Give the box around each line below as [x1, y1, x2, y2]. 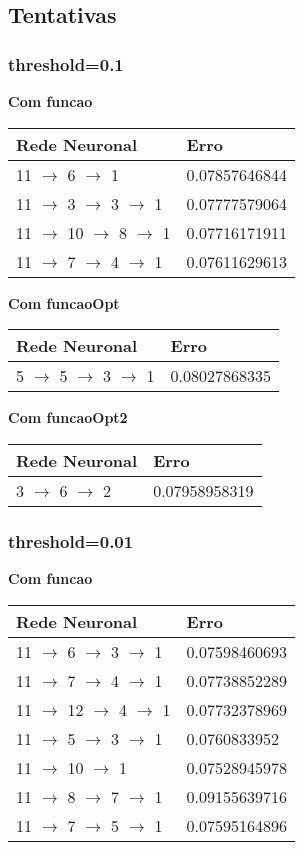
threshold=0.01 [8, 528, 134, 553]
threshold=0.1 [8, 51, 124, 76]
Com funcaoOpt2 [8, 407, 128, 428]
